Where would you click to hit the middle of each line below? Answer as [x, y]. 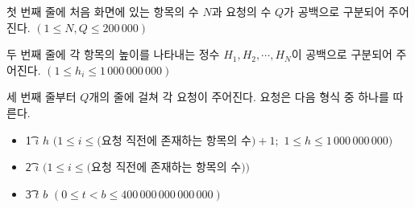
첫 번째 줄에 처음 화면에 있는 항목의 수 [103, 11]
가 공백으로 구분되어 [334, 11]
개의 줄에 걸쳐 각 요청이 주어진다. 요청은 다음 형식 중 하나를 [239, 97]
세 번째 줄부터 [41, 97]
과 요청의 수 [241, 11]
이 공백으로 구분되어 [342, 54]
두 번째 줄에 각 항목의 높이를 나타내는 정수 [113, 54]
